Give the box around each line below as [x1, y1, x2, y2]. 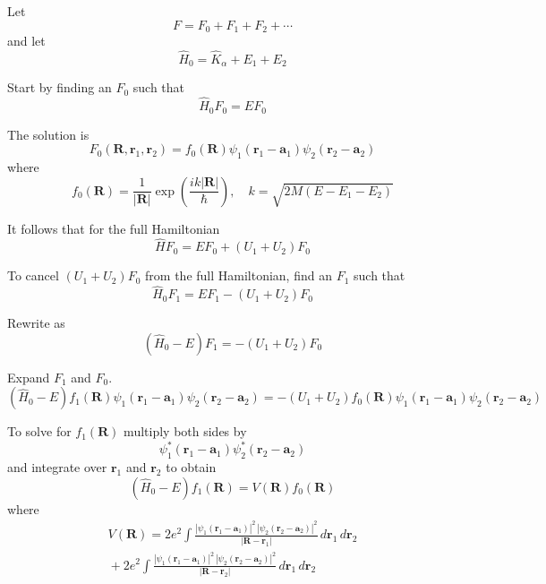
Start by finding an [7, 78, 112, 97]
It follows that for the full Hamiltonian [7, 219, 220, 237]
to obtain [166, 458, 217, 477]
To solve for [7, 422, 72, 441]
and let [7, 31, 46, 50]
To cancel [7, 266, 59, 285]
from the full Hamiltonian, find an [145, 266, 332, 285]
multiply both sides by [124, 422, 247, 441]
